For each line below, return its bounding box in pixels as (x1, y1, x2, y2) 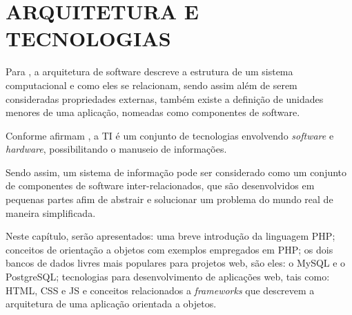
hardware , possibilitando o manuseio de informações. (6, 142, 227, 156)
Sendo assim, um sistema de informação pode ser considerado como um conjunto (6, 164, 347, 179)
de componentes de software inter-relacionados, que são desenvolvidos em (6, 178, 315, 193)
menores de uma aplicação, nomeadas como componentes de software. (6, 105, 300, 120)
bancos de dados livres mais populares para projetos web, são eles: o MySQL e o (6, 256, 346, 270)
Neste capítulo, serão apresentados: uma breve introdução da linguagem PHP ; (6, 229, 335, 243)
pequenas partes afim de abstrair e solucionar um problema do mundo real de (6, 192, 333, 207)
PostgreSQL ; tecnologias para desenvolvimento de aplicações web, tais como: (6, 269, 330, 284)
